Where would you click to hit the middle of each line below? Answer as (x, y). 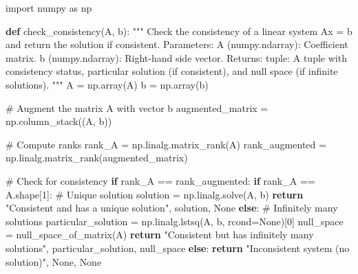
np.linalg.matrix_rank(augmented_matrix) (97, 158)
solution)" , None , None (54, 261)
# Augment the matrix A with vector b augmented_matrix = (137, 107)
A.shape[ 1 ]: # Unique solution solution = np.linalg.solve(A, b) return (155, 194)
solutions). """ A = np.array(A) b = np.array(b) (107, 84)
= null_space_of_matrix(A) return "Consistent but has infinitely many (160, 235)
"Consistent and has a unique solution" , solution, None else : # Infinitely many (172, 208)
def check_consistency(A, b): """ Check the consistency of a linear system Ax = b (179, 31)
